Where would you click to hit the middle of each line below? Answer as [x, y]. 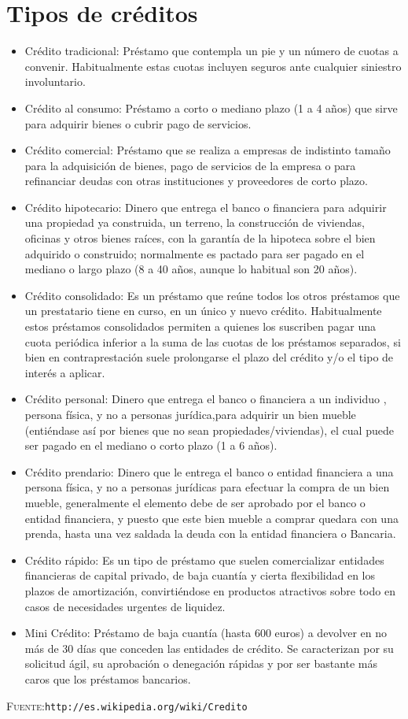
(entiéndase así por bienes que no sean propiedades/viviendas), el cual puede [209, 430]
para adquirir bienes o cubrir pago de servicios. [138, 123]
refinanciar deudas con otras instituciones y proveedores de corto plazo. [196, 181]
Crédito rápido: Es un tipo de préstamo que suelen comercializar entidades [204, 560]
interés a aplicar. [65, 372]
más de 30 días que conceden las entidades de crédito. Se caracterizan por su [209, 648]
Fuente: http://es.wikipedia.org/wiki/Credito [127, 705]
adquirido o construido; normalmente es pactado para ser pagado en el [195, 253]
